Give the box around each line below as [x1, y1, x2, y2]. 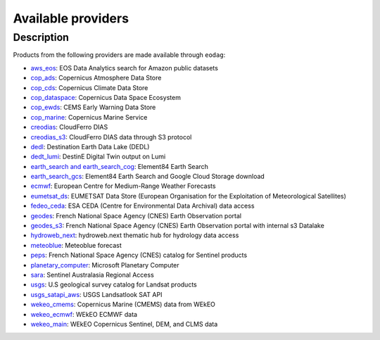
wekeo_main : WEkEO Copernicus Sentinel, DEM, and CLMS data [30, 320, 218, 328]
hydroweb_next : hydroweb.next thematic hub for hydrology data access [30, 231, 239, 239]
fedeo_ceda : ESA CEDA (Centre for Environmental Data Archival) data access [30, 201, 255, 210]
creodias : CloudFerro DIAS [30, 123, 108, 132]
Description [13, 31, 70, 44]
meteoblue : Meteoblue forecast [30, 241, 122, 249]
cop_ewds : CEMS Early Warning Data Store [30, 103, 156, 112]
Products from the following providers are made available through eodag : [13, 51, 226, 59]
